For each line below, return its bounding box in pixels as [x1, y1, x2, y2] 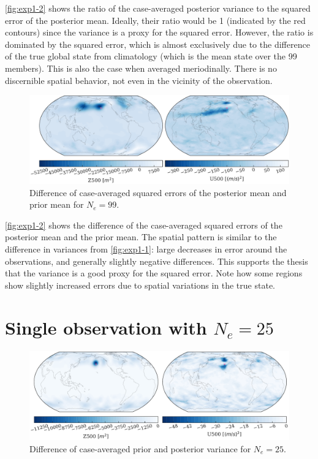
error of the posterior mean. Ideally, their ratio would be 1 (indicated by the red [5, 13, 306, 26]
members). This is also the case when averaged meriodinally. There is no [5, 61, 277, 74]
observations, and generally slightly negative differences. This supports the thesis [5, 254, 308, 267]
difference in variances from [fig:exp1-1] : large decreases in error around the [5, 243, 287, 256]
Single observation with [5, 314, 207, 340]
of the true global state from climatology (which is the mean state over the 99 [5, 50, 297, 63]
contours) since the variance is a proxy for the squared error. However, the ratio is [5, 26, 314, 39]
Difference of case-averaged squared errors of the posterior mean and [29, 186, 287, 199]
